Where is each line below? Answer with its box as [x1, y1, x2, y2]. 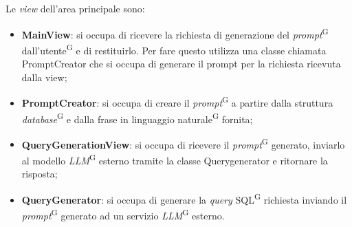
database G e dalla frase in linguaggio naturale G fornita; [21, 109, 253, 126]
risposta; [21, 166, 58, 181]
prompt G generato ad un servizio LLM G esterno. [21, 206, 225, 222]
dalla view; [21, 69, 67, 84]
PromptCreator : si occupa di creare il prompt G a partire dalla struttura [21, 94, 333, 109]
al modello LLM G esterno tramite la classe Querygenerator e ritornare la [21, 151, 328, 167]
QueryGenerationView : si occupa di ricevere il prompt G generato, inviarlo [21, 135, 345, 151]
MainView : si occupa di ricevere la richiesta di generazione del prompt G [21, 25, 329, 41]
